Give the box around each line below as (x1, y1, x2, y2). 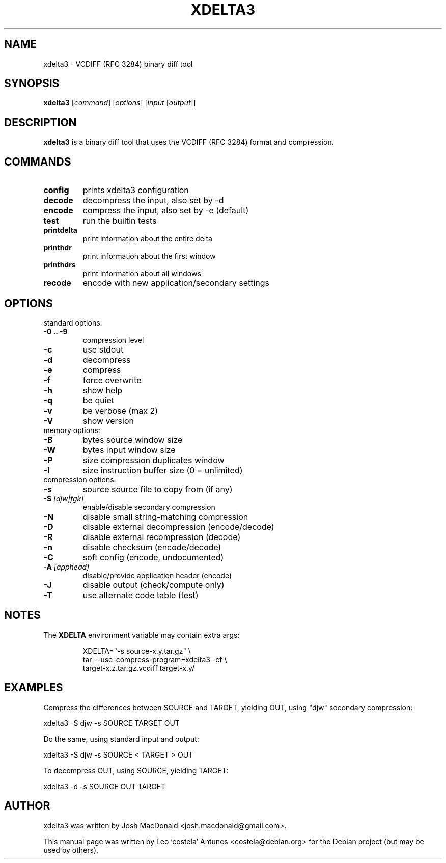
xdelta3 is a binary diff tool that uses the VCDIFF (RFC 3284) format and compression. (43, 138, 334, 147)
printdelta (43, 226, 77, 235)
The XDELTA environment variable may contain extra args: (43, 630, 240, 639)
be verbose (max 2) (82, 405, 158, 416)
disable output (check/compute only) (82, 579, 225, 590)
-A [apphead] (43, 562, 90, 571)
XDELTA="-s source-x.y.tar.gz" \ (82, 646, 191, 655)
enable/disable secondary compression (82, 502, 215, 511)
